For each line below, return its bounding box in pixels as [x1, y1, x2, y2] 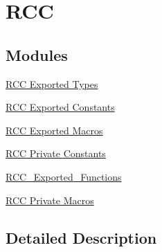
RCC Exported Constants [6, 100, 115, 114]
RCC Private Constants [6, 146, 106, 161]
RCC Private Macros [6, 192, 94, 207]
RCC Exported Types [6, 76, 98, 91]
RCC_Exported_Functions [6, 169, 122, 183]
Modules [6, 44, 68, 65]
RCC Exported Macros [6, 123, 103, 137]
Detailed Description [6, 226, 157, 248]
